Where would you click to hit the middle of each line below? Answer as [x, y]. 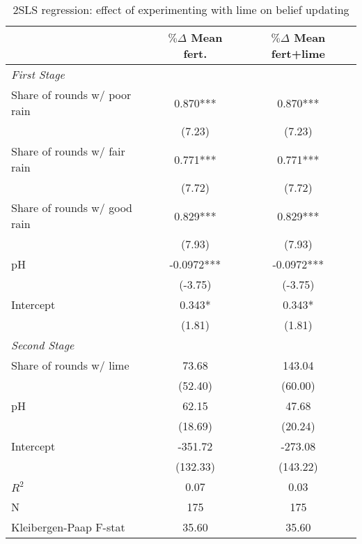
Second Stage [43, 345]
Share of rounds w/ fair [68, 151]
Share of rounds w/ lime [70, 365]
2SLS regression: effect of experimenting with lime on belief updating [181, 9]
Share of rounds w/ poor [71, 95]
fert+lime [298, 53]
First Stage [38, 74]
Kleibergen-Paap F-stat [68, 527]
